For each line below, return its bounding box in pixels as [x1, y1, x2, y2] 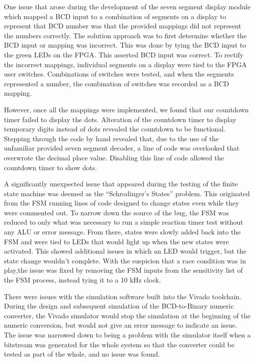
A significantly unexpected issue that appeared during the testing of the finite [4, 179, 238, 189]
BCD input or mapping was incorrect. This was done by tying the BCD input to [4, 40, 246, 50]
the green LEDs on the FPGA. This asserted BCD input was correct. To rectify [4, 49, 244, 59]
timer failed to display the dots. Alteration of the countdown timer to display [4, 114, 236, 124]
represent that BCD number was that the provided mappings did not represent [4, 21, 241, 31]
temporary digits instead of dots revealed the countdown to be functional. [4, 124, 226, 134]
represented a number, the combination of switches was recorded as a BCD [4, 78, 229, 88]
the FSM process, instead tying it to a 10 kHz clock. [4, 275, 161, 285]
